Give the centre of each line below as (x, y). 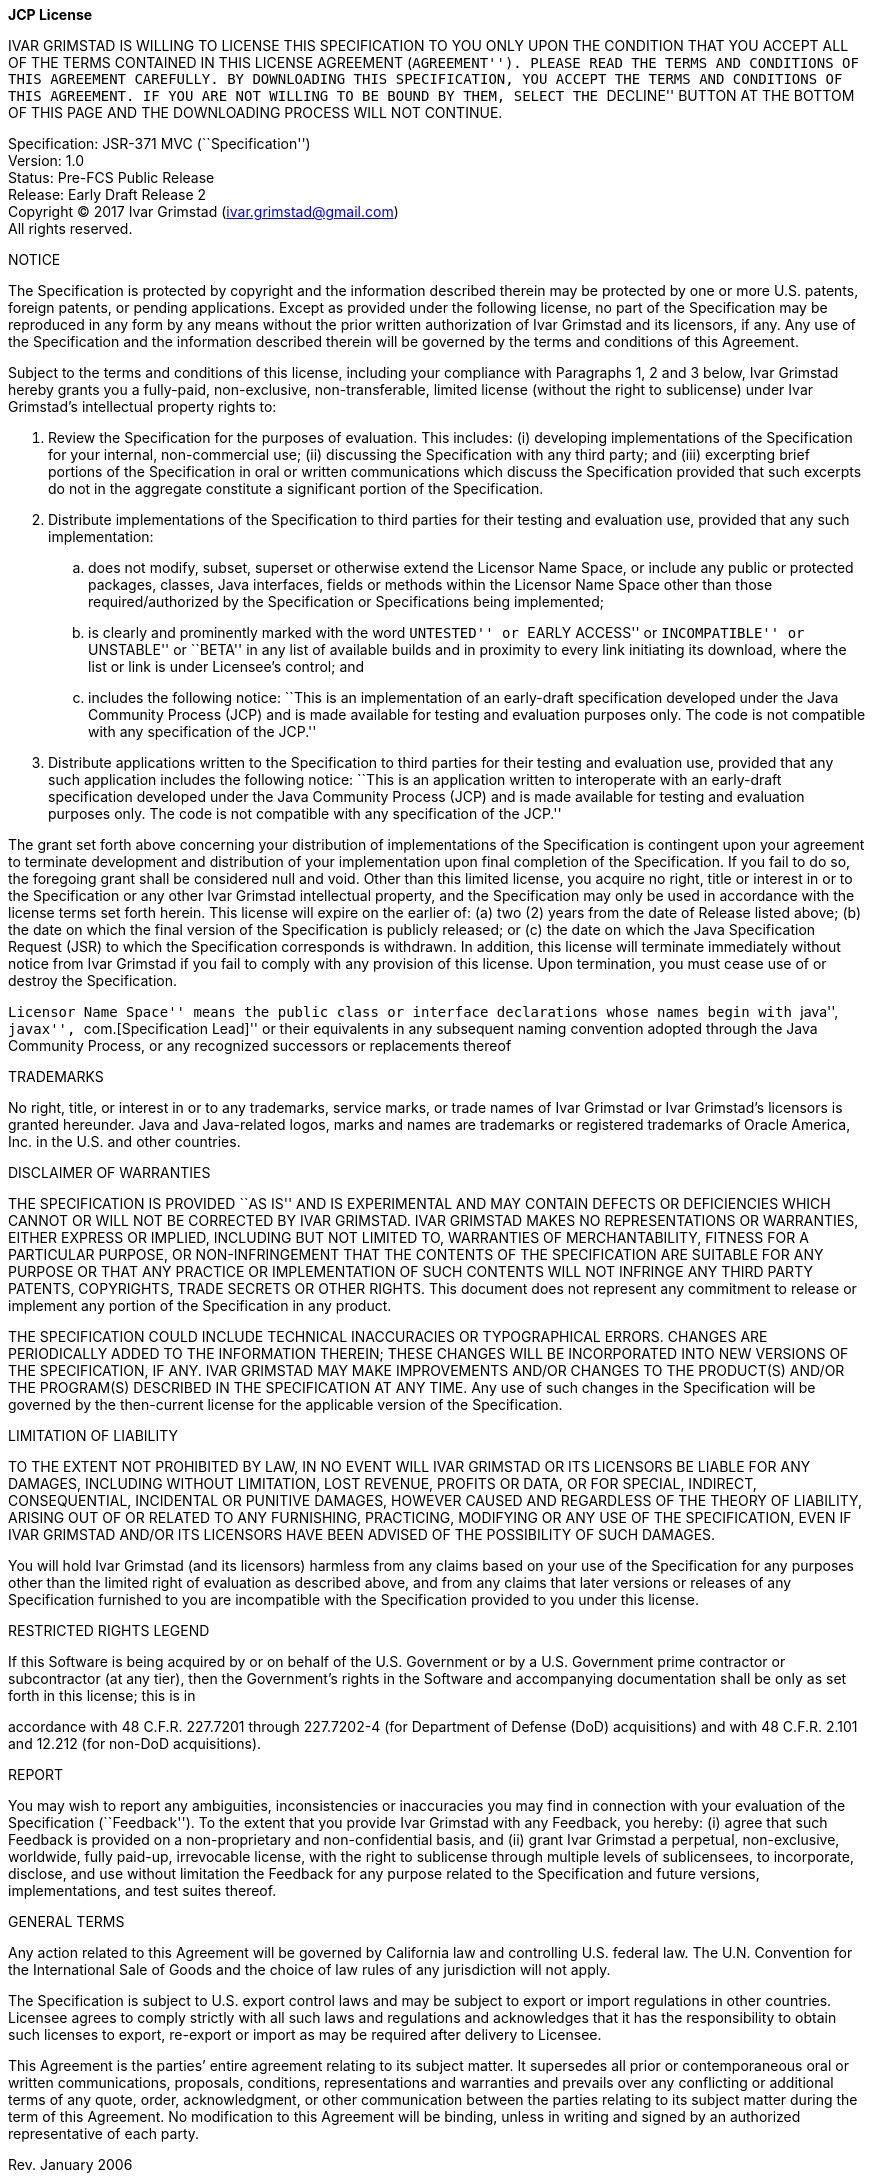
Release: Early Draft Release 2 (107, 194)
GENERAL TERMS (66, 1921)
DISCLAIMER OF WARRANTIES (109, 1172)
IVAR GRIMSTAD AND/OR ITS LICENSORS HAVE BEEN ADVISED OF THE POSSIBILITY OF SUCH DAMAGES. (362, 1534)
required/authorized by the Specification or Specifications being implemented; (346, 601)
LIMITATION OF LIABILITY (93, 1435)
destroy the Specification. (92, 980)
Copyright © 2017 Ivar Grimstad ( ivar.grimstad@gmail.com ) (203, 211)
